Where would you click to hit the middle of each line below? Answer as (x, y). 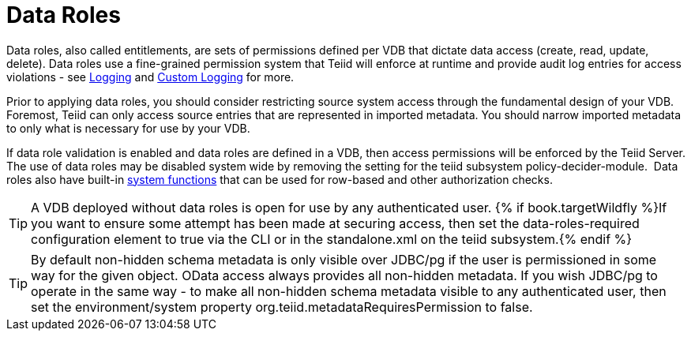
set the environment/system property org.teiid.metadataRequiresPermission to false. (282, 307)
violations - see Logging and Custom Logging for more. (150, 77)
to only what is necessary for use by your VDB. (128, 128)
